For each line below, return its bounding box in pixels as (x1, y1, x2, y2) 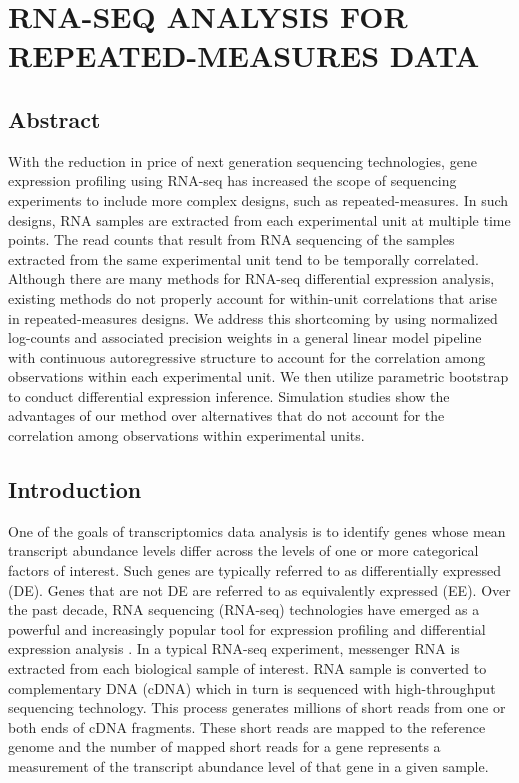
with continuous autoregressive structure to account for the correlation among (8, 346, 486, 367)
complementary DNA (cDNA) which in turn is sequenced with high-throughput (8, 677, 496, 698)
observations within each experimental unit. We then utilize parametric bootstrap (8, 366, 509, 387)
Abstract (8, 103, 101, 134)
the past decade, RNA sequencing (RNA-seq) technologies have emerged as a (8, 599, 480, 620)
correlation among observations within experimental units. (8, 425, 365, 446)
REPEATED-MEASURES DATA (8, 35, 480, 76)
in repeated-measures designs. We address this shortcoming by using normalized (8, 307, 498, 328)
